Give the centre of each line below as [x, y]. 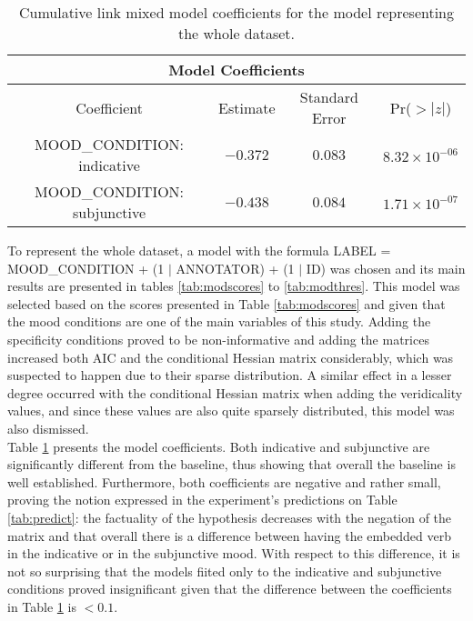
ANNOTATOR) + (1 [235, 268]
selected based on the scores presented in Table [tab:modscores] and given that [226, 303]
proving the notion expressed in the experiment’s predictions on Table [202, 500]
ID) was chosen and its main [386, 268]
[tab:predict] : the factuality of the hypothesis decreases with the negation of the [230, 517]
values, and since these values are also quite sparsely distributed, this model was [231, 411]
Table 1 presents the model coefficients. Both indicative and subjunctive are [219, 446]
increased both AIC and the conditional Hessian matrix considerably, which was [231, 357]
